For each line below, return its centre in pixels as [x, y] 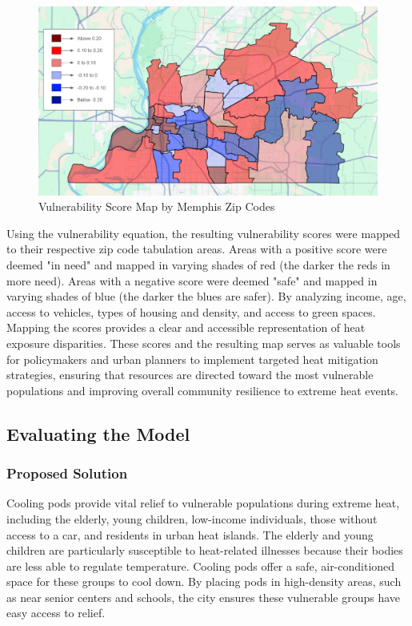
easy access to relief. [56, 613]
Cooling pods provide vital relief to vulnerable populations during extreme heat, [203, 503]
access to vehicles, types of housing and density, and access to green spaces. [191, 311]
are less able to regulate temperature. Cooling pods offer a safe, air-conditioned [201, 565]
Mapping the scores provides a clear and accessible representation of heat [186, 327]
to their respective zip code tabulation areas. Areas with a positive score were [197, 249]
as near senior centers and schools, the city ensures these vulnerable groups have [204, 597]
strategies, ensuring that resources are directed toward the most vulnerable [190, 375]
